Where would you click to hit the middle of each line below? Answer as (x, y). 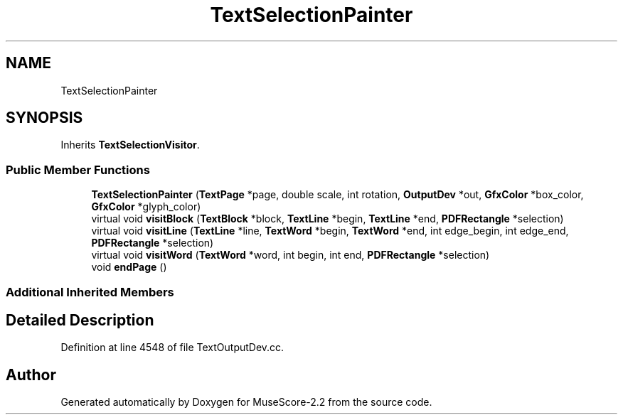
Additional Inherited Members (90, 292)
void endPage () (129, 267)
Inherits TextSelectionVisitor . (130, 145)
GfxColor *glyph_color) (146, 207)
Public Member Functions (78, 169)
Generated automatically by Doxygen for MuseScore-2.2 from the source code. (246, 402)
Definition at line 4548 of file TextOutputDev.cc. (172, 348)
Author (31, 375)
